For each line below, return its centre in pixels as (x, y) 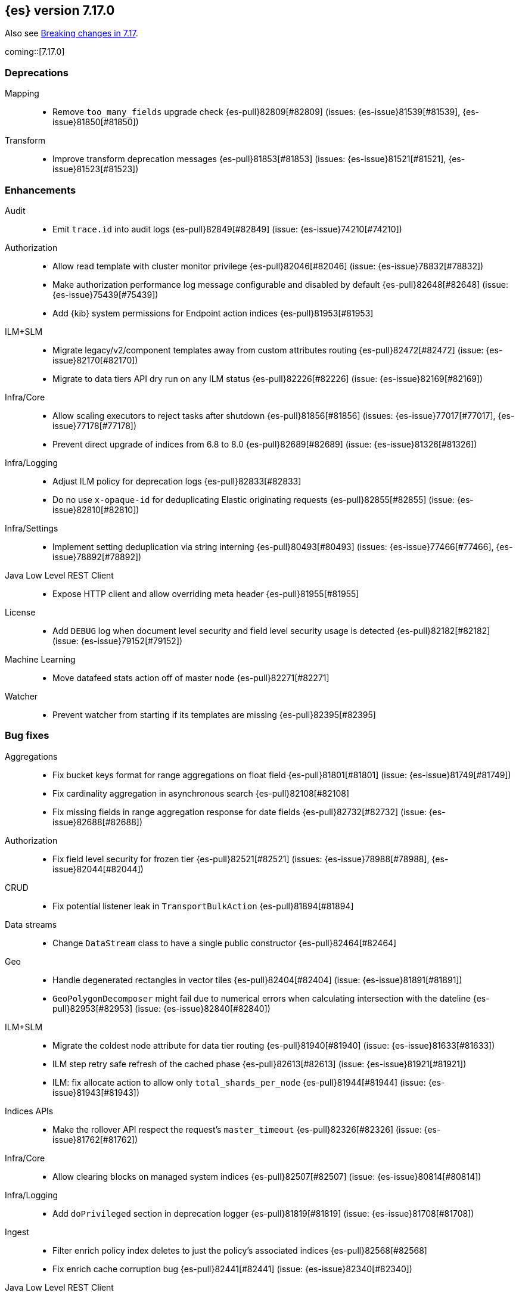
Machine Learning (40, 659)
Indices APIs (29, 1111)
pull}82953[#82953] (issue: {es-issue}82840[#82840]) (161, 1008)
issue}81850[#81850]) (96, 122)
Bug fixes (27, 736)
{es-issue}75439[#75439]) (105, 294)
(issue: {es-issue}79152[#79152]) (118, 641)
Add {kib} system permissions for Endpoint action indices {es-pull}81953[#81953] (213, 313)
